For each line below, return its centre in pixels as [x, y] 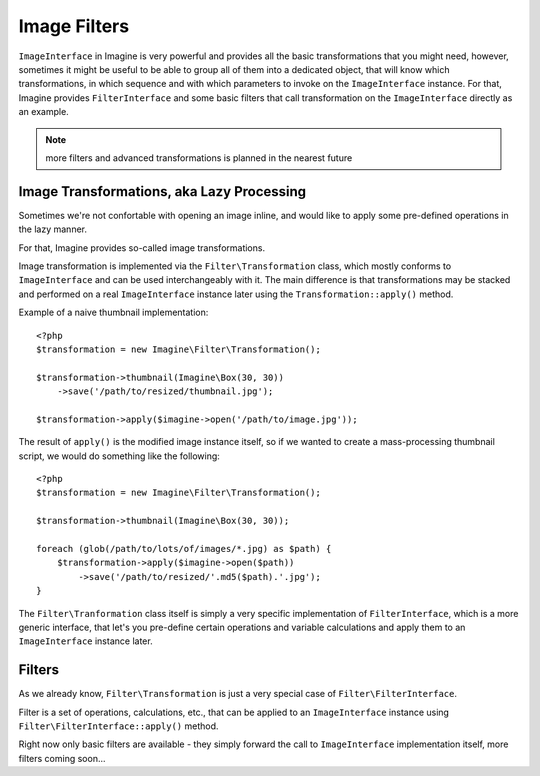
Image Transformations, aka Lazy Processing [162, 191]
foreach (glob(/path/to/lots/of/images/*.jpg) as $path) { [184, 548]
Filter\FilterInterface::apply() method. [118, 726]
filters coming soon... [62, 758]
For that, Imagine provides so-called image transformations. [141, 247]
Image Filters [74, 26]
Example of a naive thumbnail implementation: [113, 312]
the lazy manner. [53, 229]
